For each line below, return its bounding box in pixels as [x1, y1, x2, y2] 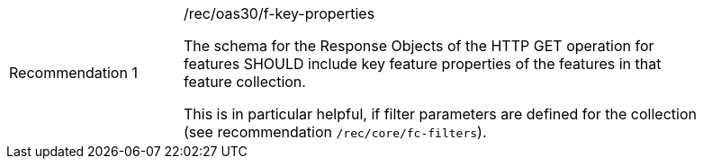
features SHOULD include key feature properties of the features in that [184, 55, 662, 73]
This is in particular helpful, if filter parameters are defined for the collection [184, 105, 697, 123]
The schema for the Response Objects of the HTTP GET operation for [184, 37, 654, 55]
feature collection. [184, 73, 306, 91]
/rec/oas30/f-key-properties [184, 4, 375, 22]
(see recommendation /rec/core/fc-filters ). [184, 123, 487, 141]
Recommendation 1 [9, 64, 138, 82]
